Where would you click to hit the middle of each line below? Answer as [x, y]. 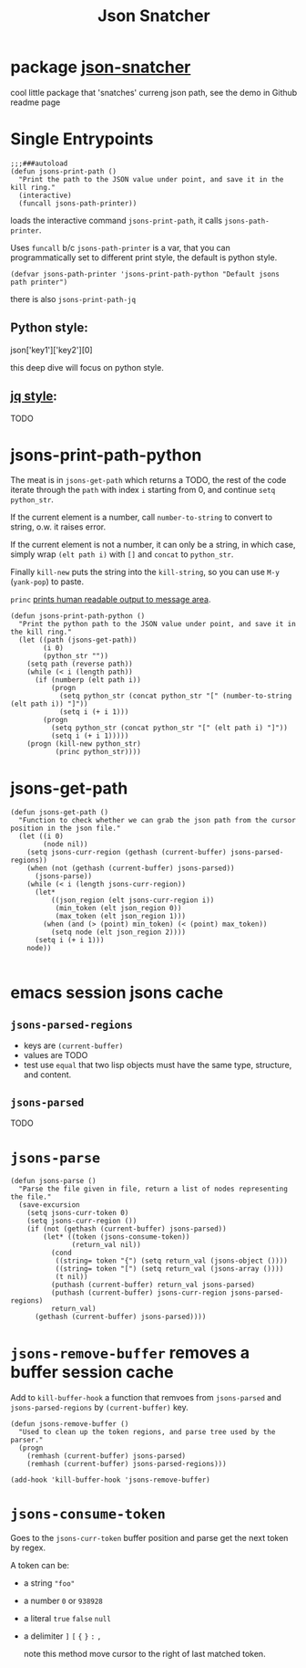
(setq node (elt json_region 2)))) [118, 932]
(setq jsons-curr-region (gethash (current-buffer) [127, 853]
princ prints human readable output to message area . [111, 600]
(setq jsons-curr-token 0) [78, 1213]
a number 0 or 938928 [63, 1600]
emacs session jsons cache [117, 992]
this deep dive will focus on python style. [87, 367]
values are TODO [56, 1055]
